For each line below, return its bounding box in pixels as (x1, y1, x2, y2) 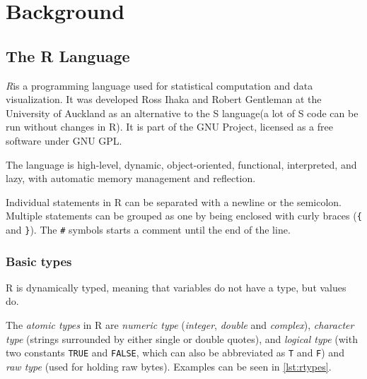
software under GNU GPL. (6, 133, 122, 148)
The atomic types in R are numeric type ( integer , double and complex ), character (6, 318, 354, 332)
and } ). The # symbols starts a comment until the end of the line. (6, 222, 291, 236)
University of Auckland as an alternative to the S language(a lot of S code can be (6, 105, 359, 120)
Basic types (6, 252, 72, 270)
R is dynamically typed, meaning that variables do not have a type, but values (6, 279, 346, 294)
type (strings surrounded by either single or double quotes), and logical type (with (6, 331, 358, 346)
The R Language (6, 44, 130, 66)
